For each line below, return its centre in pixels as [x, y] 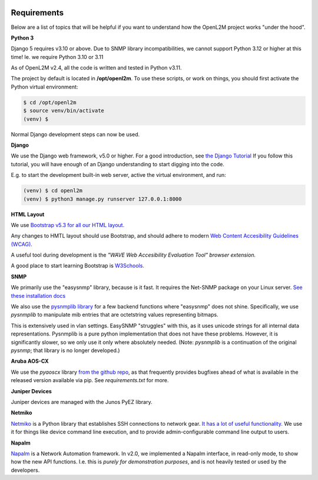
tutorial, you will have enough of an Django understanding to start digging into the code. [118, 164]
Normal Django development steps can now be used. [75, 134]
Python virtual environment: [44, 87]
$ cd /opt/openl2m [50, 102]
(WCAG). [21, 244]
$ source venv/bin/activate [64, 111]
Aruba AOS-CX [30, 361]
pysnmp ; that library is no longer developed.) [65, 350]
